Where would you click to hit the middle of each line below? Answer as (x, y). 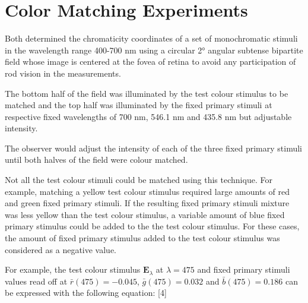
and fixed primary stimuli (244, 269)
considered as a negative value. (61, 249)
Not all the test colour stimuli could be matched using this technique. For (139, 180)
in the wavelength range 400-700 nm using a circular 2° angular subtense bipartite (154, 50)
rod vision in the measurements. (63, 73)
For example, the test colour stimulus (73, 269)
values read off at (36, 281)
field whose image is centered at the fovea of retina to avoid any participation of (150, 61)
